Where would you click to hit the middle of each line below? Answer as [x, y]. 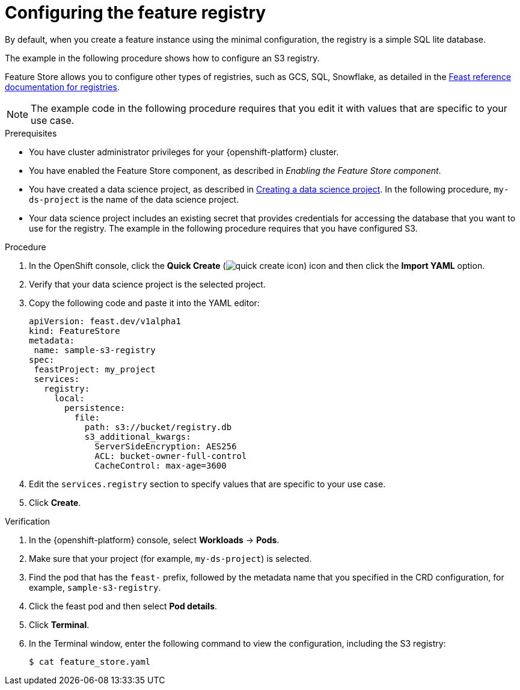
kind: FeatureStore [75, 331]
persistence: [95, 408]
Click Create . [55, 502]
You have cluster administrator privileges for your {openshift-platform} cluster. [184, 152]
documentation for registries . [62, 87]
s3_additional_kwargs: [138, 436]
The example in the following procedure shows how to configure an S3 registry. [162, 58]
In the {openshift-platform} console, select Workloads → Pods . [154, 540]
